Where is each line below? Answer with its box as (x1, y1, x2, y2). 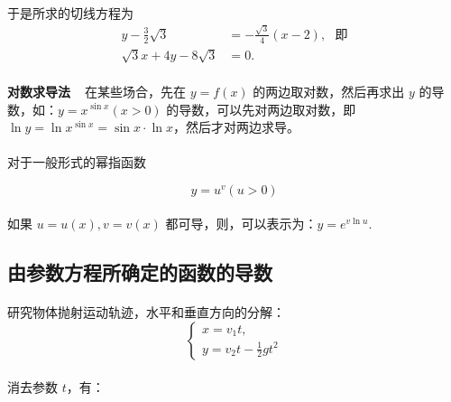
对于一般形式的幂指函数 (7, 153, 146, 172)
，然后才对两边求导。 (173, 117, 300, 136)
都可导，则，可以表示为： (165, 214, 318, 233)
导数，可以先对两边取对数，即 (179, 99, 356, 118)
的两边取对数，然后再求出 (253, 81, 405, 100)
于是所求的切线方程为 (7, 3, 133, 22)
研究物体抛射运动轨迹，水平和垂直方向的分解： (7, 303, 285, 322)
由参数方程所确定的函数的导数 (7, 258, 272, 286)
